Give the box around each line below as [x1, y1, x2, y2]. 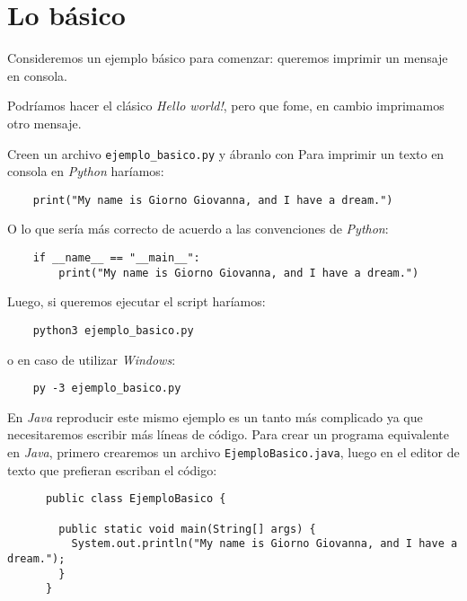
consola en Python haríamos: [7, 162, 164, 181]
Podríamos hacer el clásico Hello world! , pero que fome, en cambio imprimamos [7, 96, 445, 115]
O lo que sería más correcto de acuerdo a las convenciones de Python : [7, 219, 389, 238]
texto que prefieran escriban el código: [7, 460, 217, 479]
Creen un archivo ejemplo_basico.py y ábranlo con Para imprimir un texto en [7, 144, 445, 163]
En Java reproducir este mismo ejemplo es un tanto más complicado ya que [7, 407, 423, 426]
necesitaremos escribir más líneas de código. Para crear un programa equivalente [7, 425, 450, 444]
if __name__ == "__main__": [32, 252, 200, 264]
